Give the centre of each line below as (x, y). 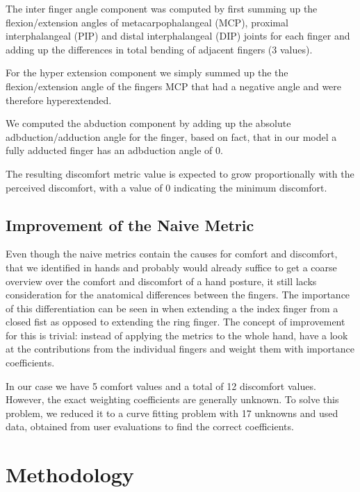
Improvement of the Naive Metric (130, 224)
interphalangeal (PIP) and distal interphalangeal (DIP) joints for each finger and (178, 36)
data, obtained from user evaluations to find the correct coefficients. (150, 426)
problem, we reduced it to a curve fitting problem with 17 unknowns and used (172, 413)
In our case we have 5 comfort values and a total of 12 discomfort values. (161, 385)
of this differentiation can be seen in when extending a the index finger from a (172, 308)
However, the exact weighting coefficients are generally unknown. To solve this (172, 399)
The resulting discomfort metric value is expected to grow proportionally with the (180, 173)
